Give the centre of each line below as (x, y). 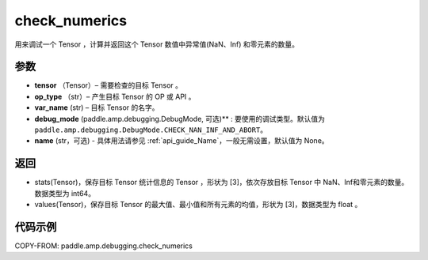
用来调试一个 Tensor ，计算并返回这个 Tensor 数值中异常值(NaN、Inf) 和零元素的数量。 (157, 44)
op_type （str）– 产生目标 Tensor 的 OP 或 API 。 (115, 96)
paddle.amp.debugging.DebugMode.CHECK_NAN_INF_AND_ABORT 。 (151, 130)
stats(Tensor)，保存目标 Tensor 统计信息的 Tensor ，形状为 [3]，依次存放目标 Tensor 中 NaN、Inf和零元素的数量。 (222, 183)
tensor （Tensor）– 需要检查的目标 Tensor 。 (108, 85)
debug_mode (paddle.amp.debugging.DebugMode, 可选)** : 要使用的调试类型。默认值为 (180, 119)
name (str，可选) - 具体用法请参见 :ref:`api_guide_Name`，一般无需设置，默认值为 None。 (182, 141)
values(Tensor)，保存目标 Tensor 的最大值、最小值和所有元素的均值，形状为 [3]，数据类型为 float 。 (198, 205)
